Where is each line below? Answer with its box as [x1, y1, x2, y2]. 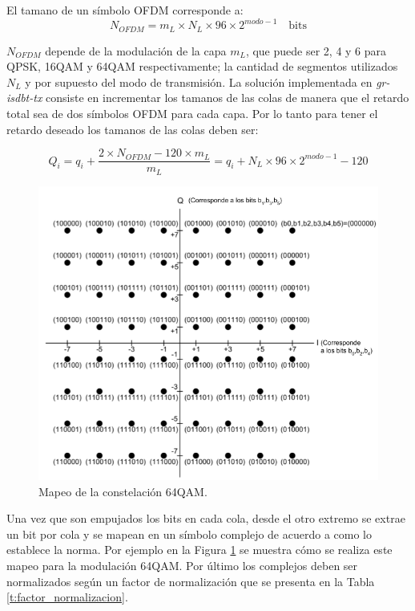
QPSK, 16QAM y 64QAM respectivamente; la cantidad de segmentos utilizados [6, 58, 398, 75]
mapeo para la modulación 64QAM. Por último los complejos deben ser [6, 556, 358, 573]
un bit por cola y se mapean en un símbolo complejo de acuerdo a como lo [6, 525, 372, 542]
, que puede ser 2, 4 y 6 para [245, 42, 387, 59]
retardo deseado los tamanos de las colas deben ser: [6, 120, 259, 137]
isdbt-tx [6, 89, 42, 106]
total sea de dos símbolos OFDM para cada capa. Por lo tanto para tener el [6, 104, 378, 121]
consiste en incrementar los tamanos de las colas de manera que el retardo [46, 89, 409, 106]
